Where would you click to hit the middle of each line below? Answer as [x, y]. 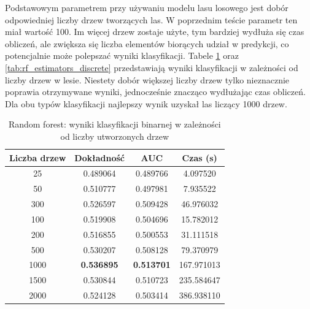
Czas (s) [200, 157]
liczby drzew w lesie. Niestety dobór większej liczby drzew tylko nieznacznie [147, 79]
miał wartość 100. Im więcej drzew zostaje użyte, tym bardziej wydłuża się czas [155, 32]
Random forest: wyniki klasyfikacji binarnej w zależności [114, 124]
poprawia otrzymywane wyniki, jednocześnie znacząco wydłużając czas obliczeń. [155, 92]
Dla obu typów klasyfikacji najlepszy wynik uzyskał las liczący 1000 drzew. [146, 103]
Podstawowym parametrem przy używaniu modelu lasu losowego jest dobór [147, 7]
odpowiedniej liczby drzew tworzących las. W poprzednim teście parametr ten [151, 19]
